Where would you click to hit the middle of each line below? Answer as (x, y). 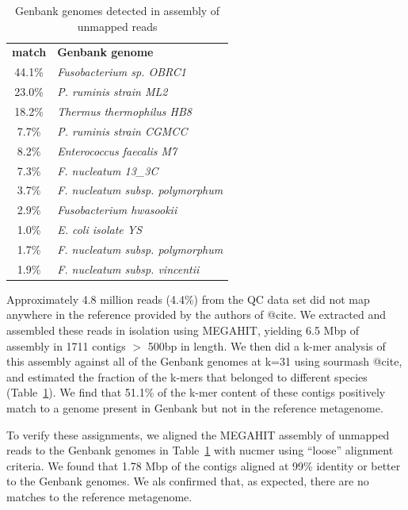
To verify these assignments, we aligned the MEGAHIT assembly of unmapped (198, 434)
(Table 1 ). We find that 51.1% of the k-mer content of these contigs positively (196, 392)
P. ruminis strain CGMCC (122, 130)
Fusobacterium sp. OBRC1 (122, 72)
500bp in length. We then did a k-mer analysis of (267, 345)
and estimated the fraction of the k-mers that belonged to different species (187, 376)
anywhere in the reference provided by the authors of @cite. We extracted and (196, 314)
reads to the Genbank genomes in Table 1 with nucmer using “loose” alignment (200, 450)
